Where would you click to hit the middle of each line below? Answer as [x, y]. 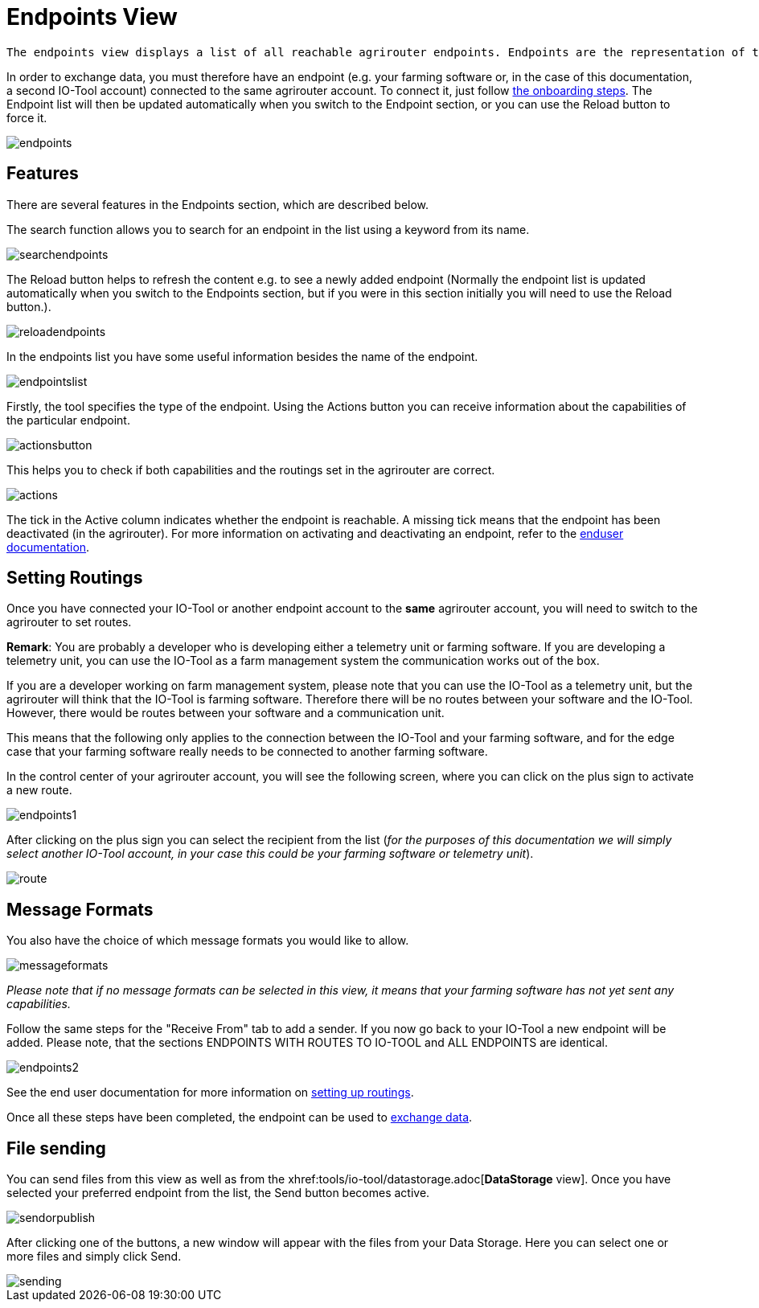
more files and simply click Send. [94, 1257]
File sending [56, 1148]
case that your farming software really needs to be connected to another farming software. [247, 752]
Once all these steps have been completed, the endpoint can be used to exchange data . [240, 1117]
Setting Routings [75, 578]
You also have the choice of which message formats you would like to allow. [208, 941]
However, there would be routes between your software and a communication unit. [226, 713]
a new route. [39, 790]
